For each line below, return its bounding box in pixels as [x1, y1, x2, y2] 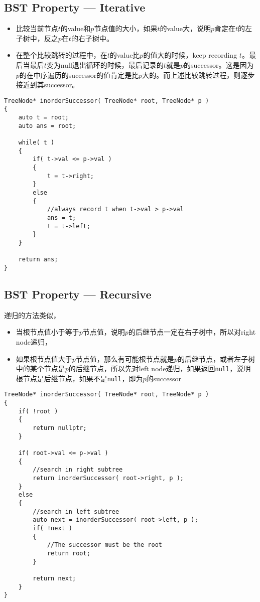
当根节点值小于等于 [16, 327, 79, 337]
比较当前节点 [16, 23, 58, 34]
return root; [47, 549, 90, 557]
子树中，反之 [16, 33, 58, 43]
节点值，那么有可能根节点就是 [75, 353, 174, 364]
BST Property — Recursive [4, 286, 152, 302]
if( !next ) [33, 524, 73, 532]
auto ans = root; [18, 122, 76, 129]
